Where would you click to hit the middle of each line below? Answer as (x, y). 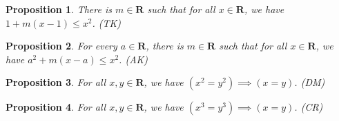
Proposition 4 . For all (56, 107)
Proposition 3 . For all (56, 82)
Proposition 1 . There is (59, 9)
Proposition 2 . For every (61, 46)
